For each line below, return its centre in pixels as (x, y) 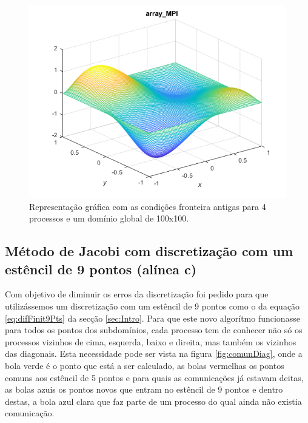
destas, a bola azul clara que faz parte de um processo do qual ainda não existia (153, 401)
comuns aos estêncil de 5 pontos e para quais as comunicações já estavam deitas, (154, 377)
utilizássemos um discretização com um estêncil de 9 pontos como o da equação (152, 306)
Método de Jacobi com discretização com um (149, 251)
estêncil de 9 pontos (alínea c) (101, 269)
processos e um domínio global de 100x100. (109, 218)
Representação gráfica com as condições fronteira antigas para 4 (148, 206)
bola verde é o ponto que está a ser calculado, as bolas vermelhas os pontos (145, 365)
